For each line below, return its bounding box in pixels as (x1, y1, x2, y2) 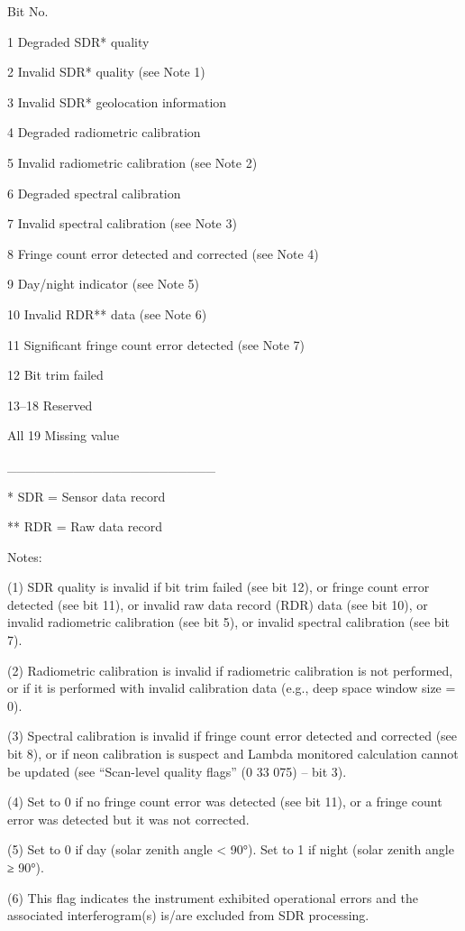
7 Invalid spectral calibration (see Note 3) (7, 214, 237, 233)
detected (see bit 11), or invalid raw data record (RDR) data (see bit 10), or (7, 595, 428, 613)
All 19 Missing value (7, 426, 120, 445)
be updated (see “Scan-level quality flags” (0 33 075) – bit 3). (7, 761, 347, 780)
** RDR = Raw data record (7, 517, 162, 536)
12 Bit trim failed (7, 365, 104, 384)
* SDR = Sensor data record (7, 486, 166, 505)
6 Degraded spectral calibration (7, 183, 181, 202)
